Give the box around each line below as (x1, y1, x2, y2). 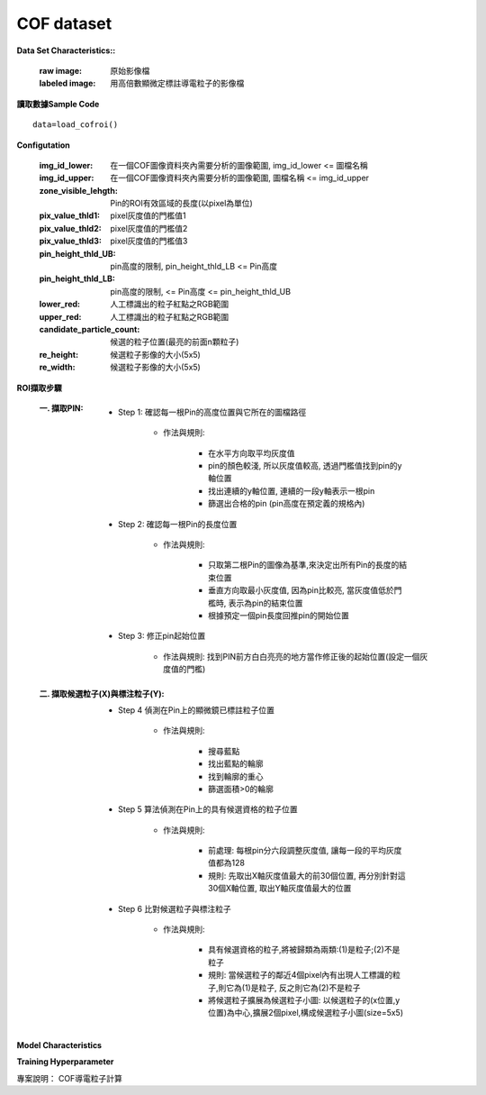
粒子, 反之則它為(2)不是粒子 (257, 982, 361, 993)
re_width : (39, 361, 76, 373)
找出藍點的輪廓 (208, 758, 264, 770)
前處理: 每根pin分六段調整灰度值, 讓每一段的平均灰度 (208, 845, 402, 856)
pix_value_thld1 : (39, 210, 101, 221)
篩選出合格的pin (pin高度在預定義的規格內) (208, 498, 365, 509)
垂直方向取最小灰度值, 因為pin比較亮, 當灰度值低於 (208, 585, 395, 596)
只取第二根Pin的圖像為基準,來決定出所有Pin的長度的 (208, 560, 400, 570)
